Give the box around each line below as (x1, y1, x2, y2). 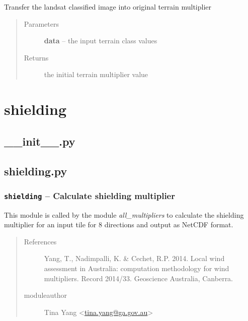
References (24, 236, 57, 246)
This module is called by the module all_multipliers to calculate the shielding (4, 209, 244, 220)
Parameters (24, 18, 59, 29)
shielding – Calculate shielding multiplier (4, 189, 175, 202)
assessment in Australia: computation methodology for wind (44, 263, 229, 274)
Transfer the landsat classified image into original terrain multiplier (4, 2, 212, 12)
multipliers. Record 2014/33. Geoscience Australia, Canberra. (44, 273, 233, 283)
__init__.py (4, 133, 75, 149)
